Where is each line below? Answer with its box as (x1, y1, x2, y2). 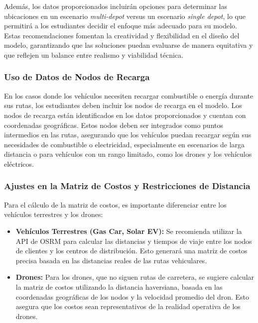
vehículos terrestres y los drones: (4, 209, 103, 219)
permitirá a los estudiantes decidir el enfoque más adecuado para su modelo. (4, 20, 237, 31)
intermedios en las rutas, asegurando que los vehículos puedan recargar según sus (4, 129, 252, 140)
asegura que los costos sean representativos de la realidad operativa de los (15, 301, 241, 312)
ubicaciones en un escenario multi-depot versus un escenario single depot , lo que (4, 10, 246, 21)
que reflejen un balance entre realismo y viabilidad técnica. (4, 49, 183, 60)
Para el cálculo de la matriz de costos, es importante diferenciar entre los (4, 199, 227, 210)
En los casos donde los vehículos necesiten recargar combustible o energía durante (4, 90, 254, 101)
